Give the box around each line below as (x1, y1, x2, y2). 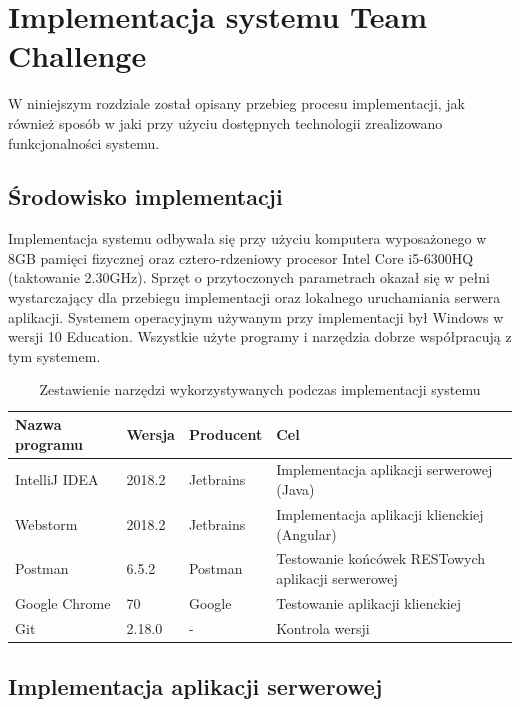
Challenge (8, 35, 147, 76)
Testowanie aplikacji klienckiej (276, 592, 462, 613)
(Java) (276, 479, 315, 500)
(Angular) (276, 523, 337, 544)
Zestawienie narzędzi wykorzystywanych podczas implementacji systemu (39, 379, 481, 400)
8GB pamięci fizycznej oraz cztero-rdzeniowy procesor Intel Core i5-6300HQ (8, 247, 474, 268)
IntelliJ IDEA (15, 469, 99, 490)
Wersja (126, 423, 175, 444)
